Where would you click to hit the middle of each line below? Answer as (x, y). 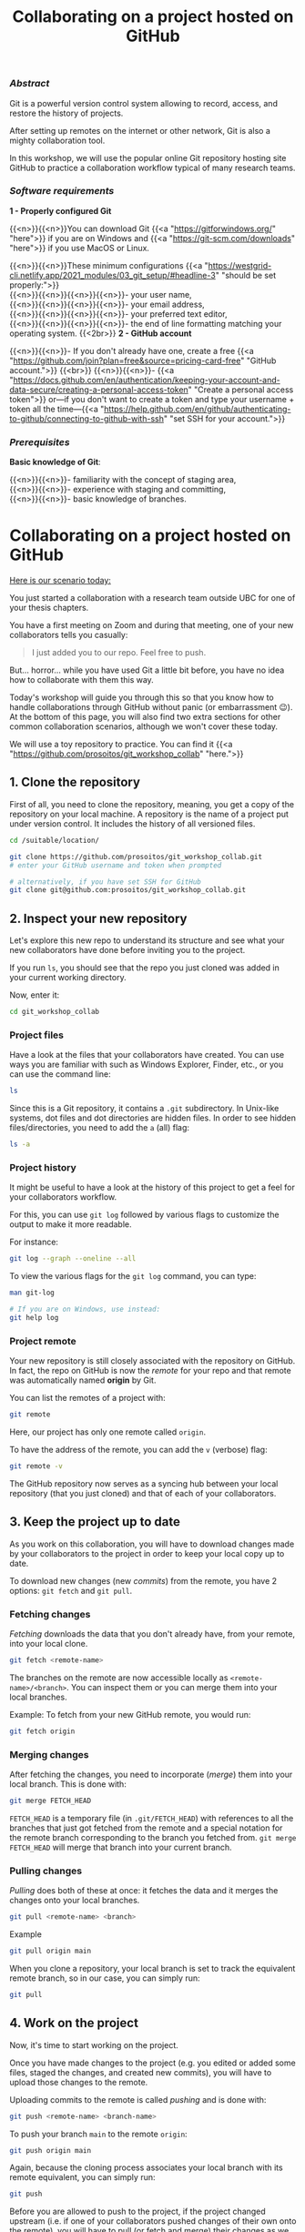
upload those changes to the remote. (79, 2082)
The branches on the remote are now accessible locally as (119, 1678)
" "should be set (245, 275)
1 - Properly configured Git (61, 210)
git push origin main (51, 2150)
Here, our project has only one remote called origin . (108, 1432)
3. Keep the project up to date (95, 1522)
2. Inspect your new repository (98, 918)
